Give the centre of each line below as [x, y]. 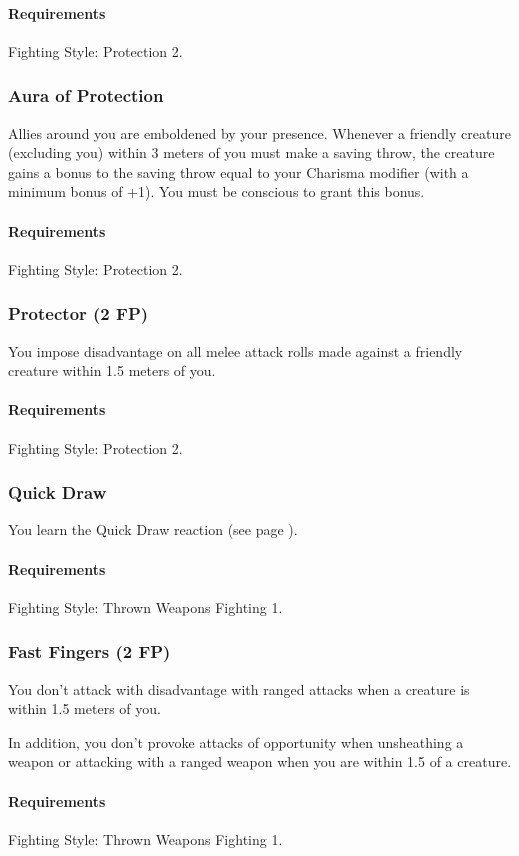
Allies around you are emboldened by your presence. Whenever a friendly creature [259, 132]
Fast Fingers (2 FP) [89, 651]
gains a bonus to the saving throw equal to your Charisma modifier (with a [238, 171]
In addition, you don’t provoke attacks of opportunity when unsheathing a [236, 741]
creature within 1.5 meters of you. [112, 370]
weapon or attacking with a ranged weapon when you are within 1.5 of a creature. [260, 761]
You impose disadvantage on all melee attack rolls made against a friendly [235, 350]
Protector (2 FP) [78, 313]
